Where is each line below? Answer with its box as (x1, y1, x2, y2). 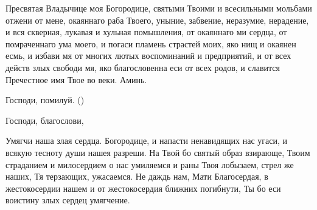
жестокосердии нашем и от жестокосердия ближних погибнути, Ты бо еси (5, 181, 281, 194)
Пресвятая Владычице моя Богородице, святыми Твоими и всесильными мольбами (5, 2, 312, 14)
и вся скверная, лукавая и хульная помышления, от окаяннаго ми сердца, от (5, 25, 287, 38)
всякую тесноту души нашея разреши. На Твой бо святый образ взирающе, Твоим (5, 146, 310, 158)
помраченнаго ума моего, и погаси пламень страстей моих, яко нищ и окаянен (5, 37, 296, 50)
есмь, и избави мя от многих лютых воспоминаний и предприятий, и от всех (5, 49, 291, 62)
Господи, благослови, (5, 113, 84, 126)
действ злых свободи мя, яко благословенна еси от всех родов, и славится (5, 61, 280, 73)
